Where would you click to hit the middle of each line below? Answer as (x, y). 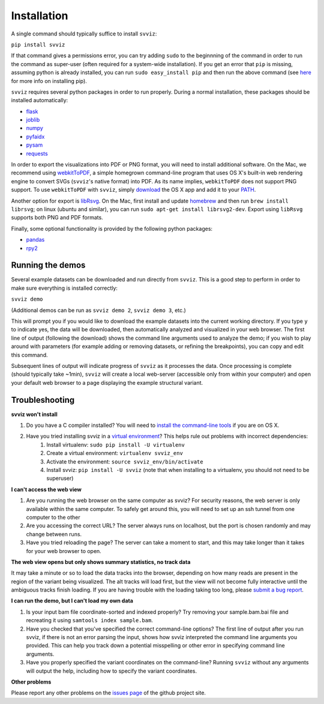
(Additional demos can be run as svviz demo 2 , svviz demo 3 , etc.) (98, 310)
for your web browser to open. (64, 551)
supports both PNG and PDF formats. (57, 218)
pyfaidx (35, 136)
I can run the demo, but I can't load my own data (72, 601)
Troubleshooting (43, 400)
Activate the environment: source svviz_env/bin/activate (125, 461)
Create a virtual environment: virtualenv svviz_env (115, 453)
